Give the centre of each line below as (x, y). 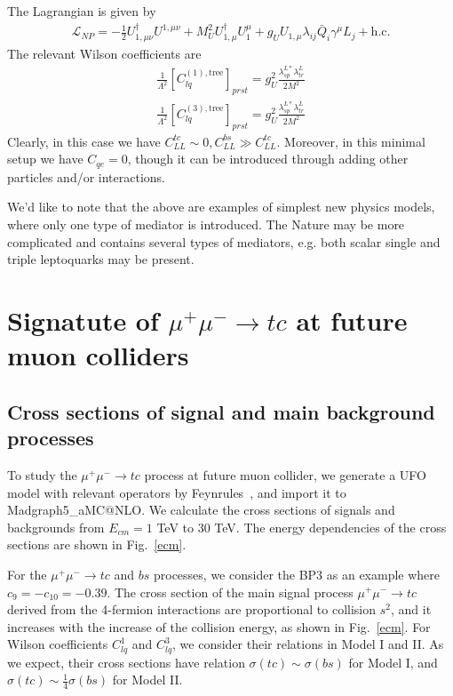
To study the (42, 474)
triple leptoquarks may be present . (101, 259)
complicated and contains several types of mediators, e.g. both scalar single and (224, 241)
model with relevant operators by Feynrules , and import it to (177, 492)
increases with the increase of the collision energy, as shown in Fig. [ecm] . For (219, 626)
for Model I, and (393, 662)
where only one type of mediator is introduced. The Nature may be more (206, 224)
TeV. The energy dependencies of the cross (330, 527)
